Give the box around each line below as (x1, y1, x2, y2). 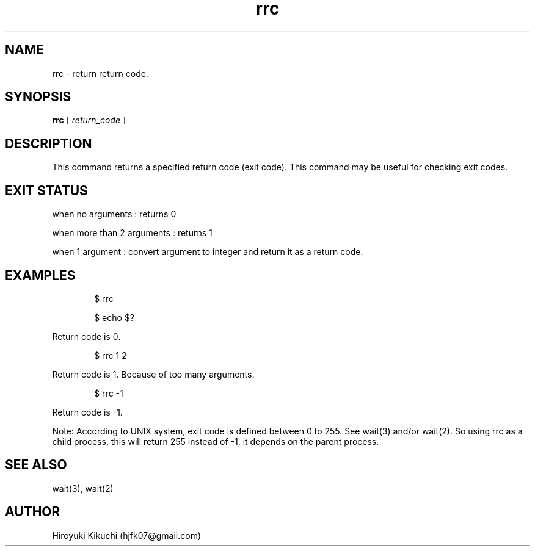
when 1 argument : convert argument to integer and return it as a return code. (52, 247, 363, 257)
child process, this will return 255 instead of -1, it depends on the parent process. (52, 436, 379, 447)
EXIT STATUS (5, 182, 88, 198)
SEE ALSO (5, 457, 67, 473)
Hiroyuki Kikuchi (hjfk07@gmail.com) (52, 530, 202, 541)
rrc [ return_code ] (52, 115, 126, 126)
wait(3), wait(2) (52, 483, 114, 494)
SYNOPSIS (5, 89, 71, 105)
